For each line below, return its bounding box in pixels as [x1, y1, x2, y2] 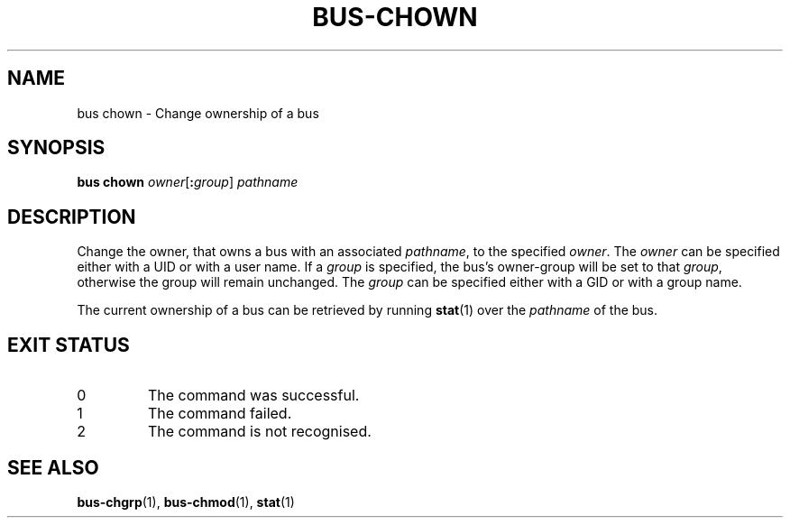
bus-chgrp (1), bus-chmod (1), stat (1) [77, 493, 295, 510]
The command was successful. [147, 386, 360, 405]
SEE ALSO [7, 456, 99, 479]
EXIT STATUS [7, 333, 130, 356]
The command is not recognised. [147, 422, 372, 441]
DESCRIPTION [7, 205, 136, 228]
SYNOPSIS [7, 136, 106, 160]
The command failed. [147, 404, 292, 423]
